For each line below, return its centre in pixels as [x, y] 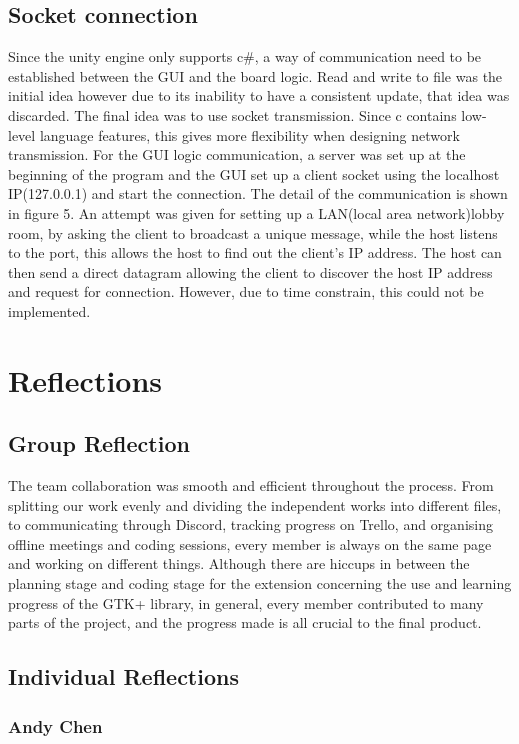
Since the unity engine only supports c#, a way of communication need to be [245, 56]
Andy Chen [55, 725]
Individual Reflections [123, 676]
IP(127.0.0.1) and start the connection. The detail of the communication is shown [258, 193]
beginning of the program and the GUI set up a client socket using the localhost [254, 173]
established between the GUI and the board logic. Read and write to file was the [255, 75]
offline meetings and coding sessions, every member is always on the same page [250, 543]
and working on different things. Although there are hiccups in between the [239, 563]
